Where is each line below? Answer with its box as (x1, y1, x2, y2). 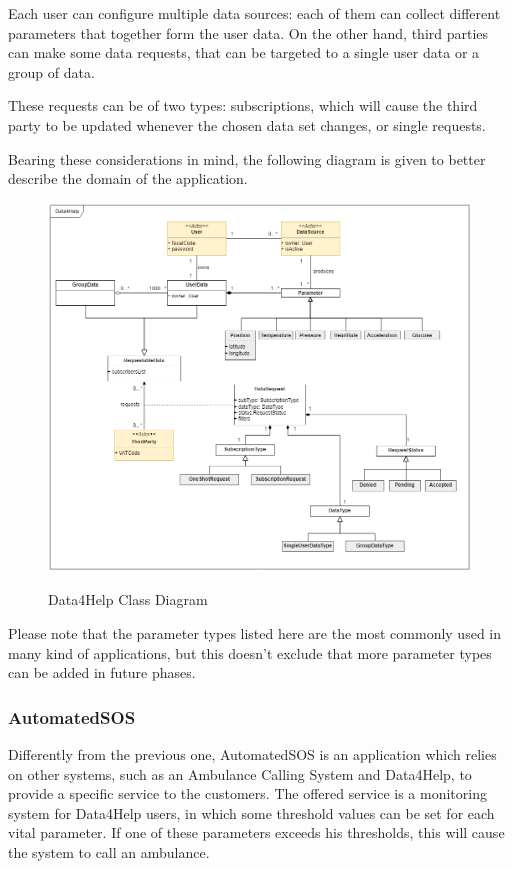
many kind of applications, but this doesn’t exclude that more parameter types (8, 642, 492, 663)
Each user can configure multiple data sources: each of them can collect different (8, 3, 501, 23)
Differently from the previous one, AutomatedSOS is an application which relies (8, 744, 497, 765)
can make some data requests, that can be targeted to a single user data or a (8, 42, 480, 63)
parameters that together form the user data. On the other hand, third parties (8, 22, 489, 43)
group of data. (8, 61, 95, 82)
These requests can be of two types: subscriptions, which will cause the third (8, 95, 478, 116)
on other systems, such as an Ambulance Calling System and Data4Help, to (8, 763, 472, 784)
